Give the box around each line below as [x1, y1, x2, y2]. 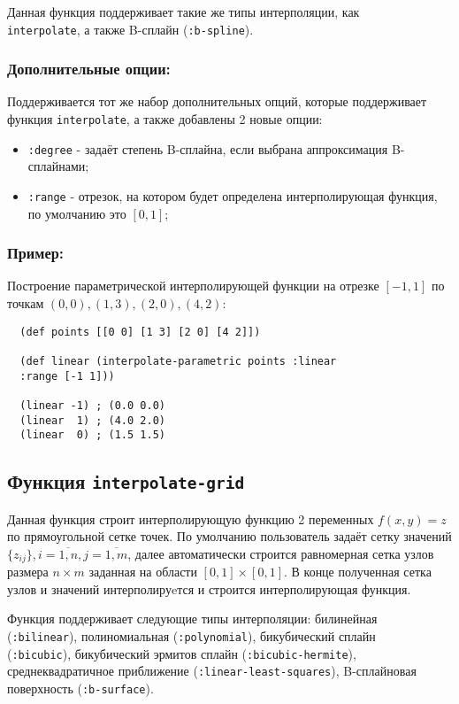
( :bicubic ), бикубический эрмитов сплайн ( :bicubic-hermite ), [7, 644, 356, 662]
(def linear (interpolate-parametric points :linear [19, 354, 337, 367]
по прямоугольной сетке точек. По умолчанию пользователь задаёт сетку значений [7, 527, 452, 545]
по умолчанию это [27, 204, 126, 222]
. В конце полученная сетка [283, 562, 432, 581]
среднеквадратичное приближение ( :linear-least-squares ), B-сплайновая [7, 661, 417, 680]
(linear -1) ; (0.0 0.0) [19, 398, 165, 412]
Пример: [7, 242, 64, 264]
